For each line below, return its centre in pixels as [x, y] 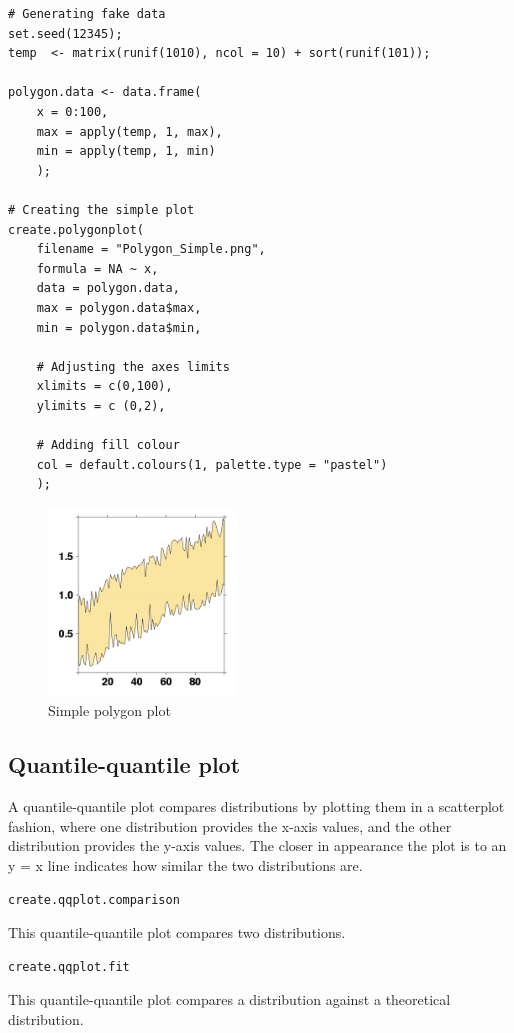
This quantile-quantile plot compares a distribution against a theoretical [229, 999]
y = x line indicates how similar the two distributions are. [185, 864]
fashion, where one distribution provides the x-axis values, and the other [230, 825]
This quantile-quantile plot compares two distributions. [177, 932]
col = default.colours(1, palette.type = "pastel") [212, 464]
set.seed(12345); [65, 33]
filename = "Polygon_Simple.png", [151, 249]
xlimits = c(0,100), [104, 386]
